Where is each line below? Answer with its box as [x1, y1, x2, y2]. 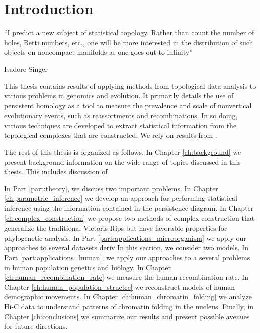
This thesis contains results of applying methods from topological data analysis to [4, 80, 256, 91]
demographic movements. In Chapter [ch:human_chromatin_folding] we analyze [4, 291, 252, 302]
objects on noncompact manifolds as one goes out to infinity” [4, 47, 193, 57]
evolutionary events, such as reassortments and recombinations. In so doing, [4, 110, 238, 121]
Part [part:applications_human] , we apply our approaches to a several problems [4, 252, 250, 262]
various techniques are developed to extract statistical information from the [4, 120, 237, 130]
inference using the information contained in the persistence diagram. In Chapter [4, 203, 254, 213]
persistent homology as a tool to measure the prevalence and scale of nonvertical [4, 100, 252, 110]
